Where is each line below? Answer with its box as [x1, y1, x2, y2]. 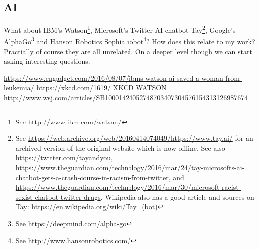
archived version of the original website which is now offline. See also [15, 142, 225, 153]
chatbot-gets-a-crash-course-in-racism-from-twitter [15, 172, 169, 182]
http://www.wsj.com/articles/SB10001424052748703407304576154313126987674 [4, 92, 248, 103]
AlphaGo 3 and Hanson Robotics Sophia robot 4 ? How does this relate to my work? [4, 35, 255, 47]
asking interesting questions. [4, 56, 90, 66]
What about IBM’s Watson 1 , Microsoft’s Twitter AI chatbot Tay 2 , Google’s [4, 23, 236, 35]
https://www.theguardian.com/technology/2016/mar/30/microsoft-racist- [15, 182, 241, 192]
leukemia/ [4, 82, 34, 93]
